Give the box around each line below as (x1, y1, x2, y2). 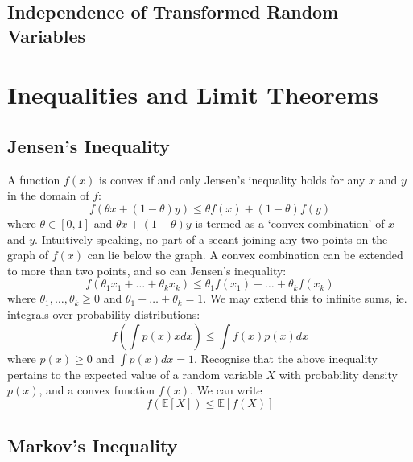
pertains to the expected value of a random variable (7, 365, 262, 382)
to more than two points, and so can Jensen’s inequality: (7, 262, 287, 278)
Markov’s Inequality (7, 433, 178, 458)
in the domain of (7, 187, 89, 204)
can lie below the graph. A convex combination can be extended (87, 246, 403, 263)
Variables (7, 23, 86, 47)
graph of (7, 246, 49, 263)
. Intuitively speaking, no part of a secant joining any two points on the (35, 230, 388, 247)
